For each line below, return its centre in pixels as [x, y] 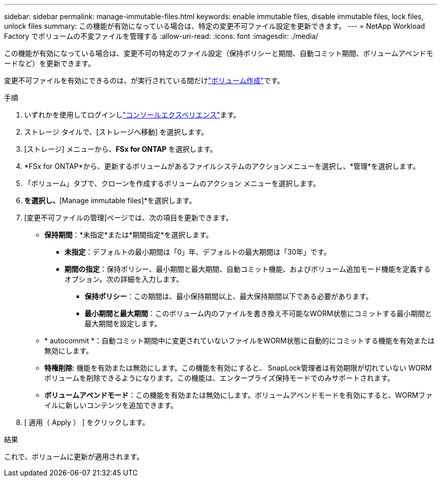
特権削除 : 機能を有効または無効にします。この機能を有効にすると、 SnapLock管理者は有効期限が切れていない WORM [238, 368]
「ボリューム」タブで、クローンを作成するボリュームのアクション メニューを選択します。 [172, 183]
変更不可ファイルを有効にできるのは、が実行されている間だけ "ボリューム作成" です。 [144, 80]
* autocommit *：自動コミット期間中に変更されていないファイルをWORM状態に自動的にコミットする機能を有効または [240, 341]
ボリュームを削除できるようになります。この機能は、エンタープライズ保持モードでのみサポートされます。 [219, 378]
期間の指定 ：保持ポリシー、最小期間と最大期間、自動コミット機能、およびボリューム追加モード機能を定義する [248, 269]
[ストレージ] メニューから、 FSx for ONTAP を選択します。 [121, 149]
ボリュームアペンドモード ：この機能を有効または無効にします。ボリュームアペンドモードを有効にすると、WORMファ [238, 395]
